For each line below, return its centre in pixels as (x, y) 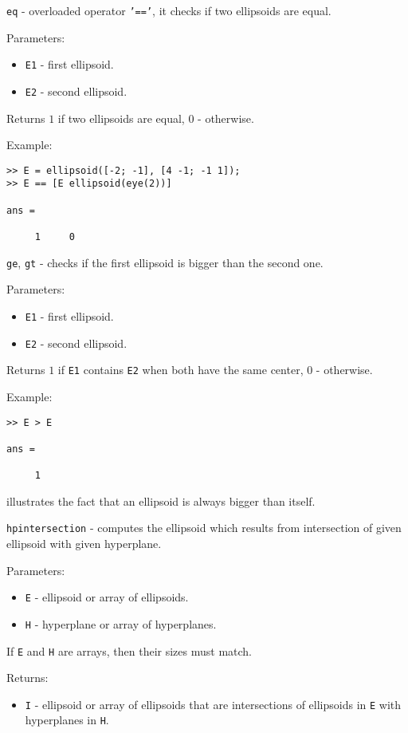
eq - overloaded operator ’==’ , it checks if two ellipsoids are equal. (169, 10)
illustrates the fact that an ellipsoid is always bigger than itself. (161, 500)
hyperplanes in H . (67, 720)
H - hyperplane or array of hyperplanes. (121, 623)
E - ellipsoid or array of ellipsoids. (107, 597)
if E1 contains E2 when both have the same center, (180, 370)
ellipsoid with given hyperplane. (84, 544)
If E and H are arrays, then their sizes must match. (129, 650)
